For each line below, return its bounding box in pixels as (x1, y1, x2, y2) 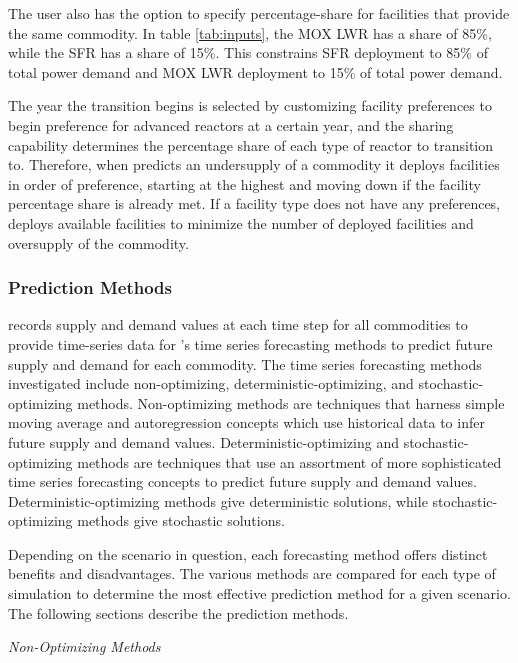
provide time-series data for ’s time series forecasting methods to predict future (8, 333, 493, 354)
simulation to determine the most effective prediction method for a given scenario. (8, 583, 511, 604)
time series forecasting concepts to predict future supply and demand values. (8, 471, 477, 492)
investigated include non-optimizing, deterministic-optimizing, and (8, 373, 414, 394)
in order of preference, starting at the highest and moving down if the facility (8, 173, 481, 194)
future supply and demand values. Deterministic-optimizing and (8, 431, 399, 452)
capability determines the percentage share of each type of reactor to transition (8, 134, 494, 155)
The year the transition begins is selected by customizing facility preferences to (8, 95, 492, 116)
